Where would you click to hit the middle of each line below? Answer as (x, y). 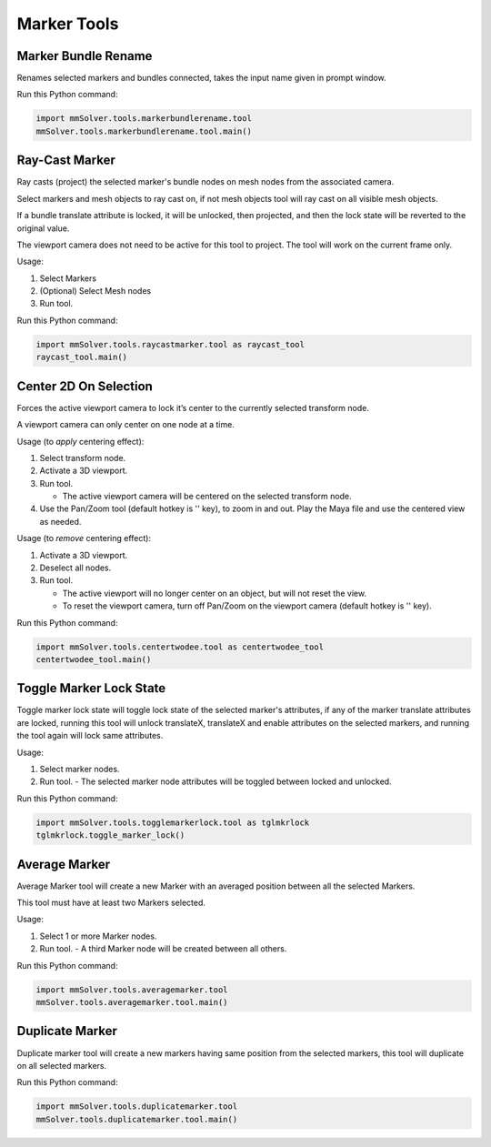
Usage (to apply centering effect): (80, 441)
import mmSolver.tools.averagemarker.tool (132, 990)
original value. (43, 228)
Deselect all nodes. (75, 568)
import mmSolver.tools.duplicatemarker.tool (137, 1107)
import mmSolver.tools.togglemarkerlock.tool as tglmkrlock (173, 822)
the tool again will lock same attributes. (90, 736)
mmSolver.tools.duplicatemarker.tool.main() (137, 1119)
